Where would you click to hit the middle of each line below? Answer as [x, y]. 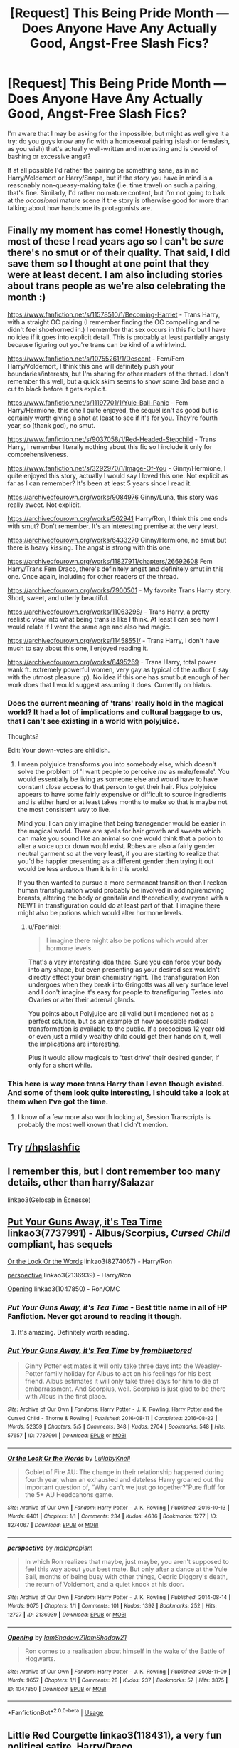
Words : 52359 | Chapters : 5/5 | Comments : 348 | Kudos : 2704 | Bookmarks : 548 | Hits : [117, 1427]
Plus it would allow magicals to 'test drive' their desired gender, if [124, 1058]
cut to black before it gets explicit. [57, 389]
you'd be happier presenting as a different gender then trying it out [116, 861]
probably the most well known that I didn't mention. [93, 1125]
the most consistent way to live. [64, 810]
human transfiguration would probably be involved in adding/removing [121, 890]
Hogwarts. [40, 1658]
